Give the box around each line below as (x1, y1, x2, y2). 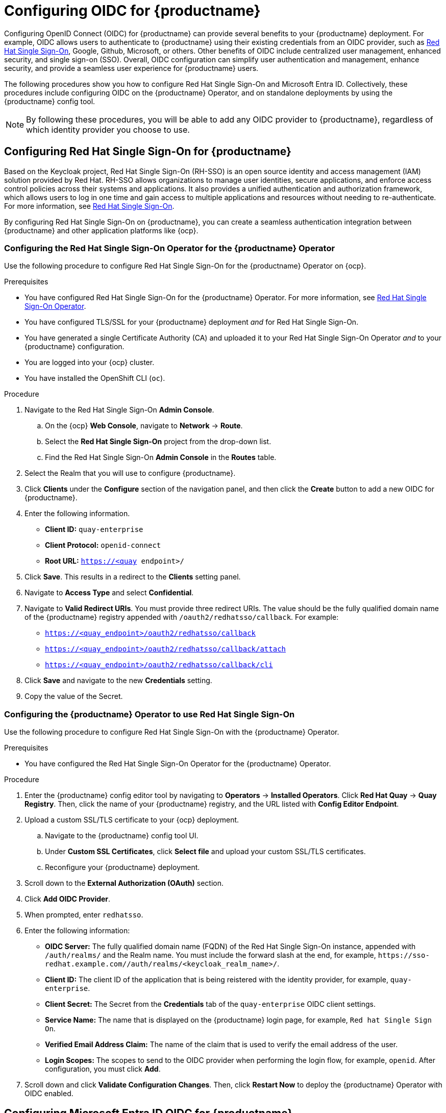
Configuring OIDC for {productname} (4, 2, 261, 19)
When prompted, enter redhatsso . (24, 910, 143, 920)
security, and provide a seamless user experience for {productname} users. (4, 63, 259, 72)
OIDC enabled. (24, 1089, 73, 1098)
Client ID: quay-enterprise (45, 525, 143, 534)
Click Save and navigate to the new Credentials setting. (24, 676, 212, 685)
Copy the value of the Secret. (24, 692, 123, 701)
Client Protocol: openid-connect (45, 541, 161, 550)
